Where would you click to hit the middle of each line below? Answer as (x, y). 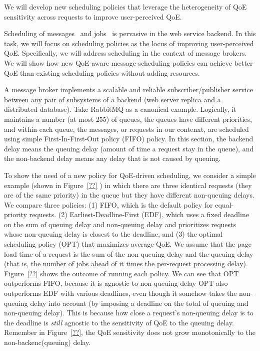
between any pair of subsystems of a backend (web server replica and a (112, 99)
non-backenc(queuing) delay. (47, 342)
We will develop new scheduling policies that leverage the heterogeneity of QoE (125, 7)
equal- (224, 204)
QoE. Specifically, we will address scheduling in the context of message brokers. (125, 53)
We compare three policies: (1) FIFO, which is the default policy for (108, 204)
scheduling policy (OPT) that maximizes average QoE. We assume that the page (128, 244)
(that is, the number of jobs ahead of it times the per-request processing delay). (126, 264)
